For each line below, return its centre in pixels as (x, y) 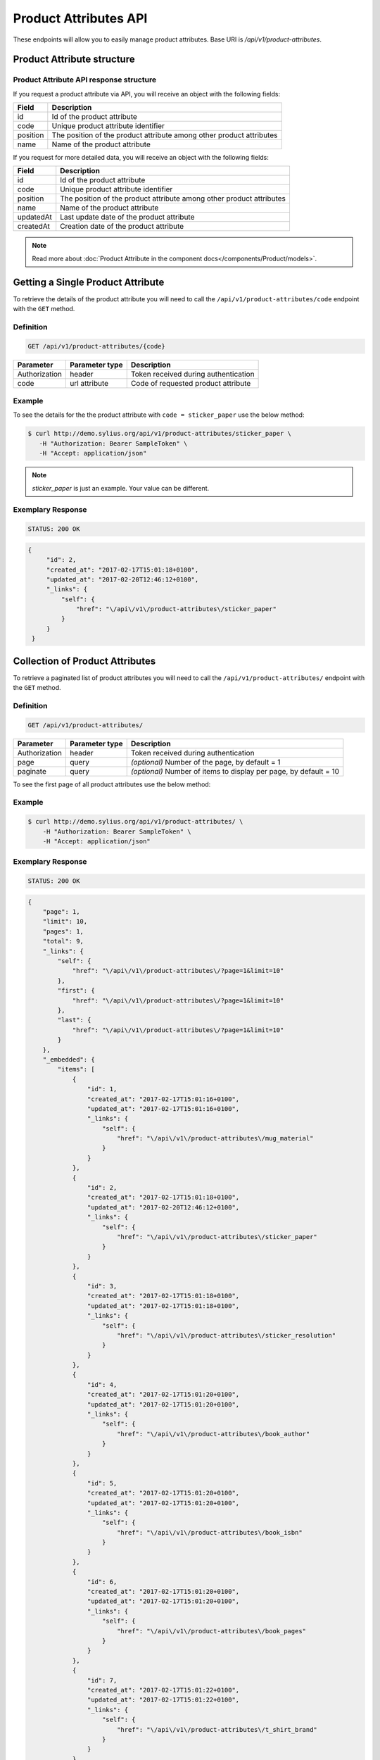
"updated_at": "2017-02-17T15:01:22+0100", (163, 1700)
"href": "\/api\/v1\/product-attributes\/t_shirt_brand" (217, 1729)
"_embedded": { (69, 1059)
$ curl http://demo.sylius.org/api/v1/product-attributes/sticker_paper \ (160, 434)
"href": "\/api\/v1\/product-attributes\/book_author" (213, 1434)
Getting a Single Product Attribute (89, 282)
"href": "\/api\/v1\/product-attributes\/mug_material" (215, 1138)
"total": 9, (63, 941)
